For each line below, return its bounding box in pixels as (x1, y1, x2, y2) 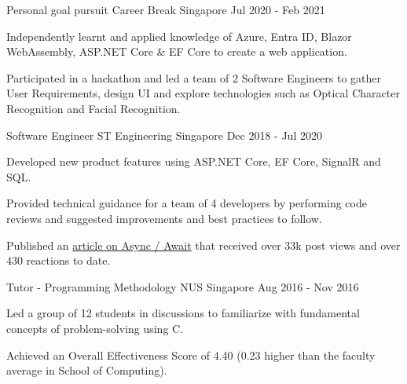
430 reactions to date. (6, 252, 111, 269)
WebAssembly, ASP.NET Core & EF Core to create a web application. (6, 43, 347, 60)
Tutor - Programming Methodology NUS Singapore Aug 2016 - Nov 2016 (6, 278, 359, 294)
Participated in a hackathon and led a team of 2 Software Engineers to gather (6, 69, 382, 86)
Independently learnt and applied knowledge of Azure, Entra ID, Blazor (6, 27, 352, 44)
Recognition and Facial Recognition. (6, 100, 181, 116)
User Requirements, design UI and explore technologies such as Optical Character (6, 85, 400, 101)
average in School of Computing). (6, 362, 167, 379)
